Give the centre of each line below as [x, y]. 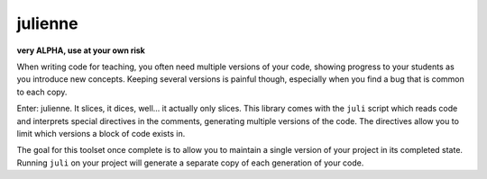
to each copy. [42, 92]
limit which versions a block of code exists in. [101, 133]
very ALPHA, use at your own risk [81, 50]
